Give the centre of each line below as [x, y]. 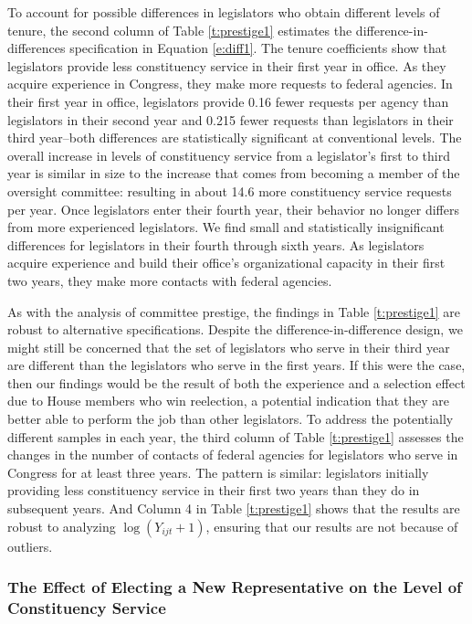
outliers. [30, 546]
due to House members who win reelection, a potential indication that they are [229, 401]
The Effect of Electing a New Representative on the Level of [235, 587]
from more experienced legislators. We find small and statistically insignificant [226, 227]
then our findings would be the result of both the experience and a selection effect [236, 382]
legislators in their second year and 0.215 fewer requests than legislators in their [231, 119]
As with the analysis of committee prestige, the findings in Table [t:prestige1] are [234, 311]
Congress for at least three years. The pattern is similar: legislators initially [218, 472]
